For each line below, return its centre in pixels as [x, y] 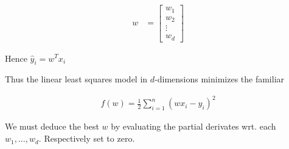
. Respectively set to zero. [87, 138]
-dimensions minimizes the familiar [220, 79]
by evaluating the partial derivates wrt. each [193, 126]
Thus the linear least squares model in [76, 79]
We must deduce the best [52, 126]
